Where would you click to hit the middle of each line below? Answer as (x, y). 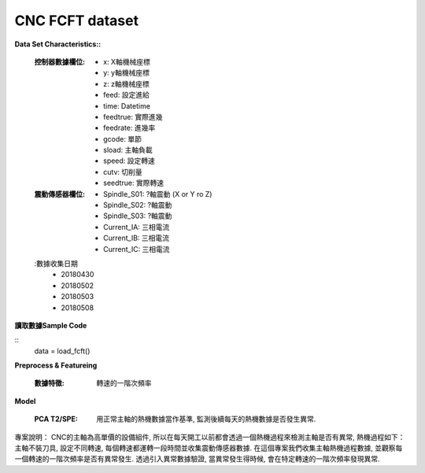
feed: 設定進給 (126, 95)
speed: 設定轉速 (129, 161)
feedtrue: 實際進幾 (133, 116)
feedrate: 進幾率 (129, 128)
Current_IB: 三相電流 (136, 238)
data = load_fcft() (62, 351)
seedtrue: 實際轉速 (134, 183)
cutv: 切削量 (123, 172)
